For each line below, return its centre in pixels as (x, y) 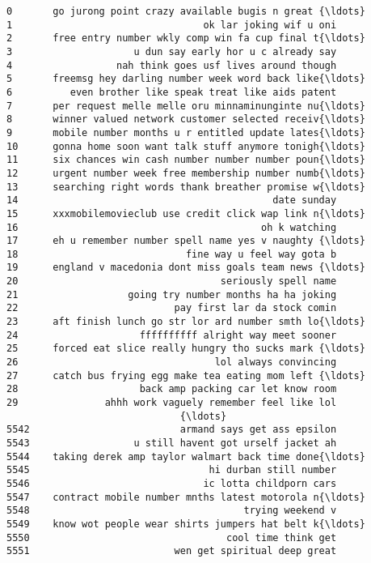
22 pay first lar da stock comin (172, 308)
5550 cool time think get (172, 537)
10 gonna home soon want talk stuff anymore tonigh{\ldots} (186, 146)
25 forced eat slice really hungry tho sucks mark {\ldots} (186, 349)
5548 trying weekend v (172, 511)
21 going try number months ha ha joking (172, 294)
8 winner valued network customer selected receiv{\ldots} (186, 119)
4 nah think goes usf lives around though (172, 65)
